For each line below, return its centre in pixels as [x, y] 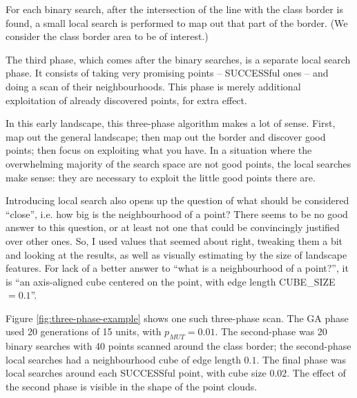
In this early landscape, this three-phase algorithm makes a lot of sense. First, [171, 123]
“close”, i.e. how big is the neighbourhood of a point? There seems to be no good [177, 213]
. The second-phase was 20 [271, 331]
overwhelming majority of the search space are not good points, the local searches [178, 163]
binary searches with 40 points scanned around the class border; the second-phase [178, 346]
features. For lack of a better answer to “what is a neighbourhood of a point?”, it [177, 268]
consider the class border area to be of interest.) [107, 36]
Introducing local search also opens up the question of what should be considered [177, 200]
